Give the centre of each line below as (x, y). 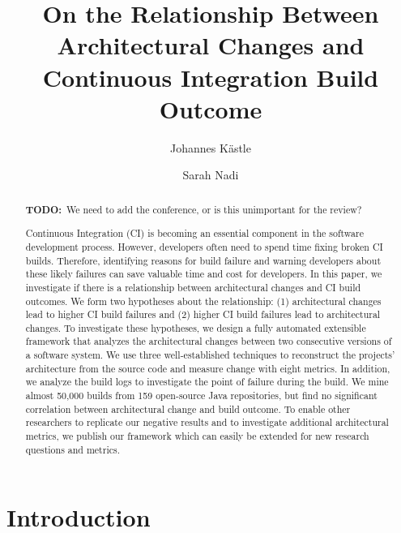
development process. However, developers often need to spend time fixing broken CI (204, 246)
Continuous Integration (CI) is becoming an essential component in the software (195, 233)
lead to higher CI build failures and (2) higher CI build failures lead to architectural (203, 314)
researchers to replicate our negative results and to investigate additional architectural (207, 422)
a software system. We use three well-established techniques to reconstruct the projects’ (210, 355)
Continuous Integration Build (211, 77)
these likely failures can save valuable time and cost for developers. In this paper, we (204, 274)
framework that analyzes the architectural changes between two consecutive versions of (209, 341)
